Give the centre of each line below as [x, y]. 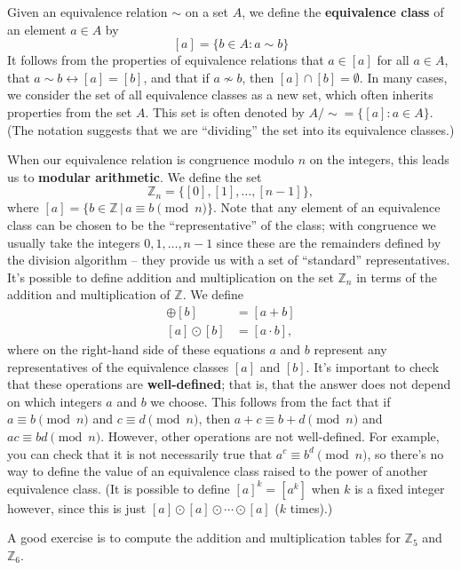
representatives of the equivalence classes [118, 366]
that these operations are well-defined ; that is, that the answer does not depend [229, 384]
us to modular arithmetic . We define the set [135, 176]
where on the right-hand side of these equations [136, 348]
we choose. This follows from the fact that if [270, 401]
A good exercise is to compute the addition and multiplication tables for [204, 538]
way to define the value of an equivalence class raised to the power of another [218, 471]
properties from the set [70, 111]
